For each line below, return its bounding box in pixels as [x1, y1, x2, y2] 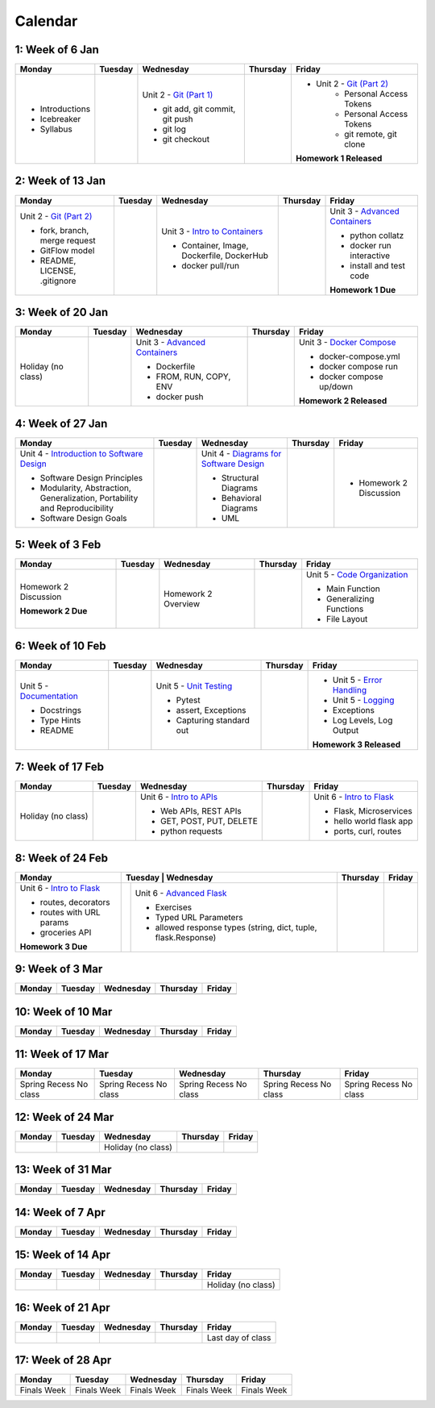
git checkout [162, 134, 209, 145]
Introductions [39, 103, 91, 115]
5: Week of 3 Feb [14, 538, 101, 552]
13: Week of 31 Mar [14, 1163, 112, 1177]
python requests [159, 826, 223, 837]
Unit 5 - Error [332, 674, 383, 685]
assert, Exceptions [176, 704, 246, 715]
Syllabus [39, 123, 72, 135]
